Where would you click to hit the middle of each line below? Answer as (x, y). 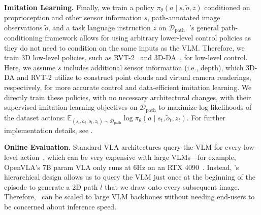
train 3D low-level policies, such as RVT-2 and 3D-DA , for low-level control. (126, 57)
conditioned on (227, 7)
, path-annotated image (184, 17)
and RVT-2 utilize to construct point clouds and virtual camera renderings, (134, 77)
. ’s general (202, 27)
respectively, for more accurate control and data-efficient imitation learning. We (128, 87)
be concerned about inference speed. (60, 206)
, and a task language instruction (99, 27)
